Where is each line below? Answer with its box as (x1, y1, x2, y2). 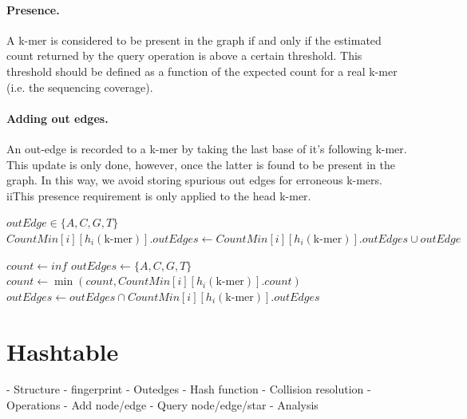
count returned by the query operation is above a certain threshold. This (6, 47, 362, 64)
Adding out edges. (6, 109, 109, 126)
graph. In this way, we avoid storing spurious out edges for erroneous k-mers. (6, 172, 382, 188)
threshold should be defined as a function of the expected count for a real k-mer (6, 62, 398, 79)
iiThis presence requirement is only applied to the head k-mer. (6, 187, 311, 204)
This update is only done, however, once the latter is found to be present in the (6, 156, 395, 172)
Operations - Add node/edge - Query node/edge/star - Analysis (6, 397, 319, 413)
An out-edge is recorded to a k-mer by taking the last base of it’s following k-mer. (6, 140, 407, 156)
